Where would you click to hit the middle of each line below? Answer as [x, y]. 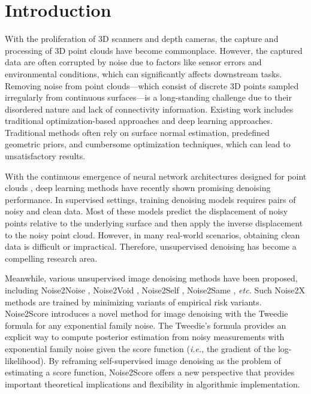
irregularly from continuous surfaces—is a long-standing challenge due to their [148, 97]
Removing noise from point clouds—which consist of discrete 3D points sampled [152, 85]
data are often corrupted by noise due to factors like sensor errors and [133, 62]
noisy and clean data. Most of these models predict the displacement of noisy [147, 211]
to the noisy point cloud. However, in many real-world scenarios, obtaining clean [153, 234]
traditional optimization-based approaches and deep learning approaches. [139, 121]
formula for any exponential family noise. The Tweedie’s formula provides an [146, 325]
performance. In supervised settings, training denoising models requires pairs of [150, 199]
